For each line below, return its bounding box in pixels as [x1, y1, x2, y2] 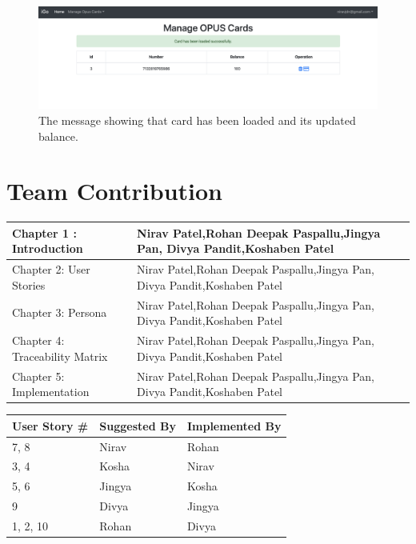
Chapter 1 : [12, 224, 77, 241]
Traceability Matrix [12, 347, 108, 364]
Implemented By [186, 417, 282, 434]
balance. [38, 127, 78, 144]
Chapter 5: [12, 367, 65, 384]
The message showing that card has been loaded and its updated [38, 111, 356, 128]
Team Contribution [6, 174, 222, 207]
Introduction [12, 240, 83, 257]
